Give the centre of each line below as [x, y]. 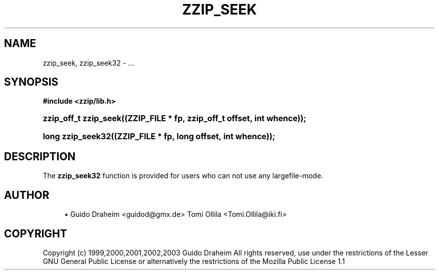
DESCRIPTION [40, 156]
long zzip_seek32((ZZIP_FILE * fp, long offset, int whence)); [159, 136]
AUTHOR [27, 195]
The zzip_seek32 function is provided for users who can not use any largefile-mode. [183, 176]
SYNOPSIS [31, 82]
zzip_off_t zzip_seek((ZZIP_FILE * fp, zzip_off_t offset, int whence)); [175, 118]
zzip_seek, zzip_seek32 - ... [88, 63]
